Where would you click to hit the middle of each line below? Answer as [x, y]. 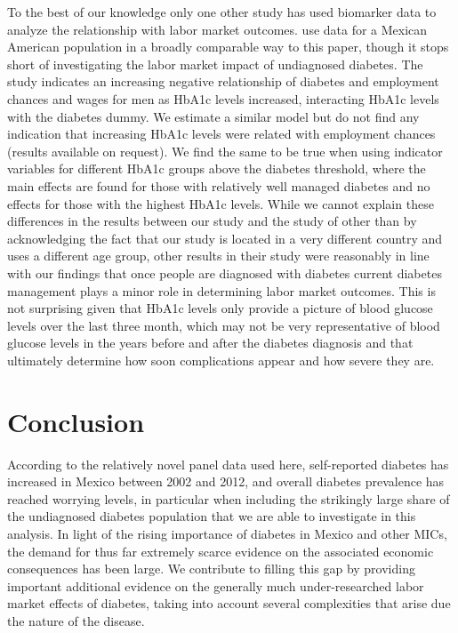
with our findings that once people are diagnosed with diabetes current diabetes [225, 272]
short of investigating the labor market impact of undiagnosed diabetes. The [215, 64]
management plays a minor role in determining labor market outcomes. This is [221, 290]
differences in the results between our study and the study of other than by [212, 221]
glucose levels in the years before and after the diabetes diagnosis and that [210, 343]
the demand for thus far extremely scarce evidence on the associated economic [221, 551]
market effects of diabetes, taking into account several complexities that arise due [229, 603]
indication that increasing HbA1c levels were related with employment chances [221, 134]
